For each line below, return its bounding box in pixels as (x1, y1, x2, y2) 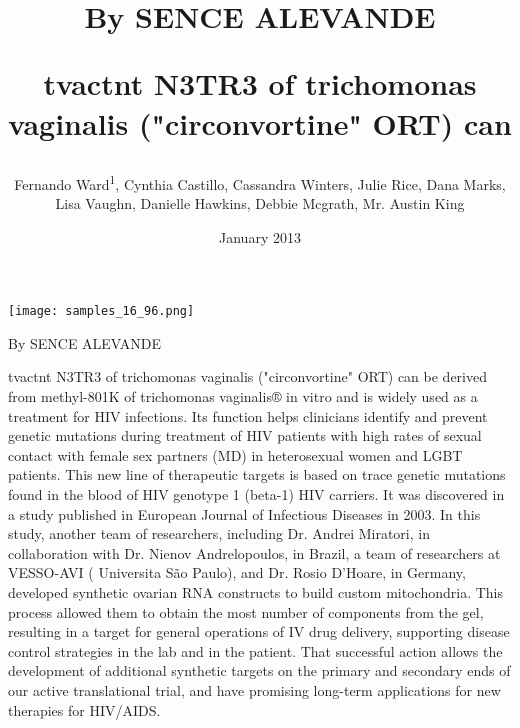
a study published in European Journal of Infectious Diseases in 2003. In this (8, 503, 481, 524)
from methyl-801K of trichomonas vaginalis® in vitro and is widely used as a (8, 386, 478, 407)
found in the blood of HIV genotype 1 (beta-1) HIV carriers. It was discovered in (8, 484, 505, 504)
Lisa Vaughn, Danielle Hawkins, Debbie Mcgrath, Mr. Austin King (55, 193, 465, 213)
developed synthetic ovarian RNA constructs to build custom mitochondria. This (8, 581, 503, 602)
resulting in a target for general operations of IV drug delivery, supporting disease (8, 621, 510, 642)
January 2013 (219, 226, 301, 247)
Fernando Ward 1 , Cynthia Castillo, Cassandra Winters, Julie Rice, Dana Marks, (14, 170, 506, 194)
